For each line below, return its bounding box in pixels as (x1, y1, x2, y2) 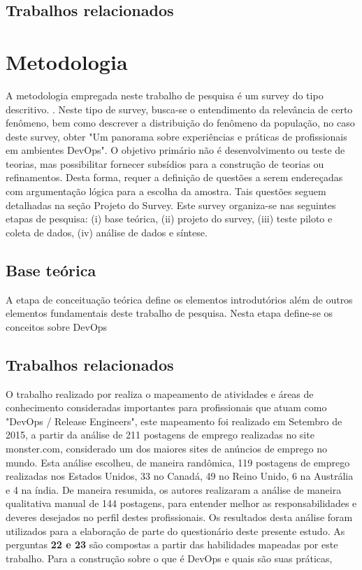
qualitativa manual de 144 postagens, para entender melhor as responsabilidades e (6, 496, 357, 511)
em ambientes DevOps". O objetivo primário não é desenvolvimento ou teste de (6, 143, 345, 157)
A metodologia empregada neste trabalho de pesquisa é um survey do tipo (6, 87, 324, 102)
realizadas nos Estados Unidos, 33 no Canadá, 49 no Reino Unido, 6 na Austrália (6, 469, 354, 483)
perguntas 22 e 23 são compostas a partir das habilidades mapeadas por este (6, 537, 338, 552)
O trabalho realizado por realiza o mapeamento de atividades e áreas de (6, 386, 314, 401)
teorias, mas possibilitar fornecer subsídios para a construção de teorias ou (6, 156, 324, 171)
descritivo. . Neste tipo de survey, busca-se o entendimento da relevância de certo (6, 101, 353, 116)
